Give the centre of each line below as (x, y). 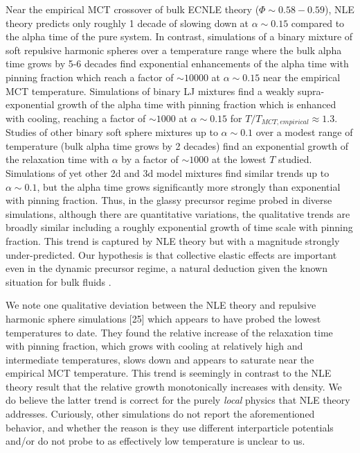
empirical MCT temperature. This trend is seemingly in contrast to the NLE (169, 373)
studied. (295, 159)
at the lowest (239, 159)
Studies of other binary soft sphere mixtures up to (112, 132)
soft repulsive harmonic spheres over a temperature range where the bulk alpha (174, 50)
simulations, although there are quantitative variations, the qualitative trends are (178, 213)
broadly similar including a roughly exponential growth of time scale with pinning (179, 227)
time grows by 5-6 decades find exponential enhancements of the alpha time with (177, 63)
